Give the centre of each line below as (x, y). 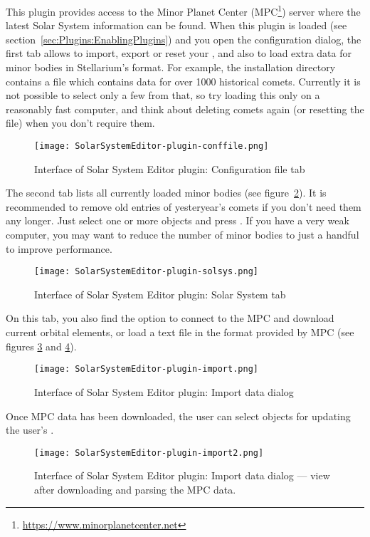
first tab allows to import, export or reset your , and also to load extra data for (179, 53)
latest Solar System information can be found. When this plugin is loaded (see (176, 25)
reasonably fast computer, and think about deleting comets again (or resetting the (185, 109)
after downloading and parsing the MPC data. (135, 489)
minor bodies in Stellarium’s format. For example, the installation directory (171, 67)
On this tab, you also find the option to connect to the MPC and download (170, 318)
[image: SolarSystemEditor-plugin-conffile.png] (152, 146)
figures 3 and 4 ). (41, 346)
